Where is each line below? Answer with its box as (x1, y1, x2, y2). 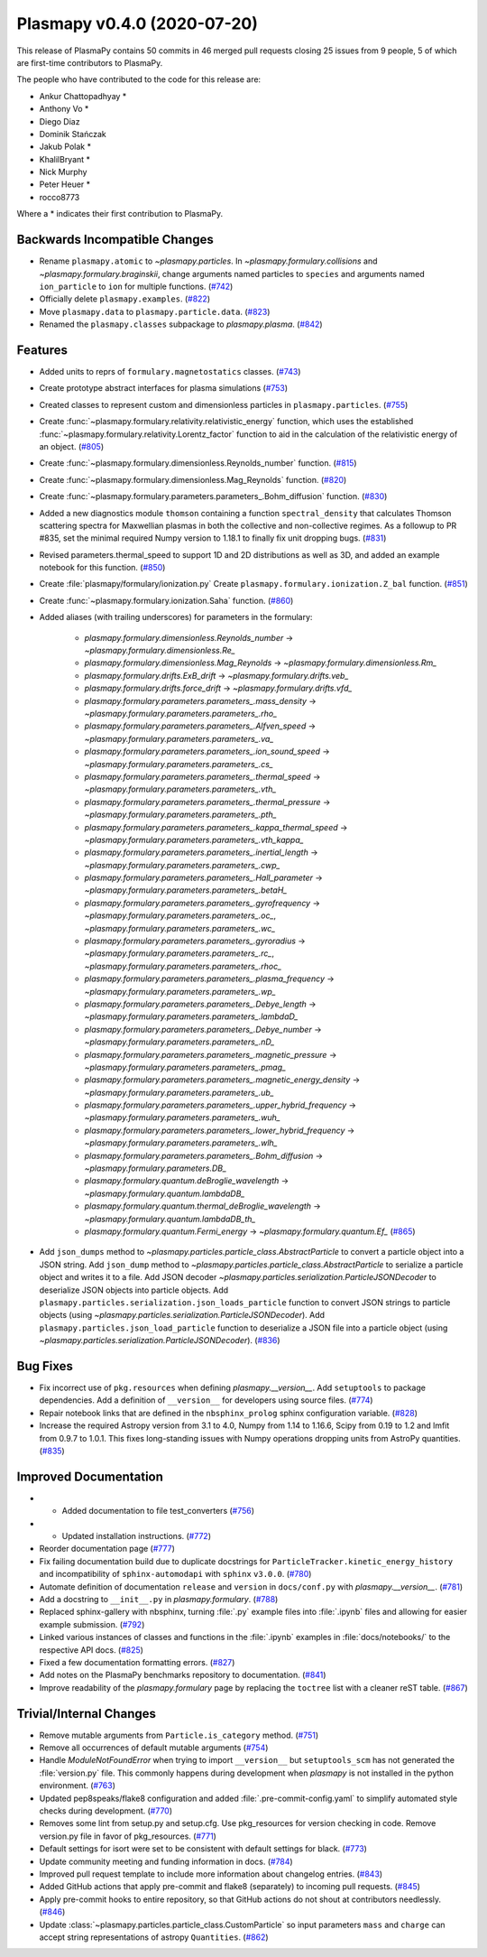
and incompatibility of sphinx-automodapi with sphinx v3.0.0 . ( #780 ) (39, 1569, 312, 1580)
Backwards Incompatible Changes (16, 232, 214, 247)
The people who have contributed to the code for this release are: (16, 74, 262, 85)
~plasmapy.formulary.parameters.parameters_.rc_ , (84, 948, 275, 959)
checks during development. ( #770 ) (39, 1805, 173, 1816)
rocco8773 (39, 191, 80, 202)
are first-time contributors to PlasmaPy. (16, 57, 163, 68)
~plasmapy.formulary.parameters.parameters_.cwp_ (84, 859, 280, 870)
